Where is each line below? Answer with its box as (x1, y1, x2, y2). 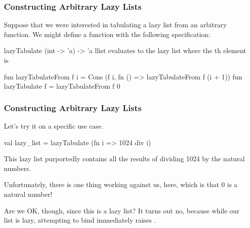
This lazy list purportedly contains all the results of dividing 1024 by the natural (4, 153, 245, 164)
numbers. (4, 163, 31, 173)
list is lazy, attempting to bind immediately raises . (4, 215, 156, 225)
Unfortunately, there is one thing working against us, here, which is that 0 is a (4, 179, 238, 190)
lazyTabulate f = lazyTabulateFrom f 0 (4, 81, 121, 91)
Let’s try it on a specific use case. (4, 121, 104, 131)
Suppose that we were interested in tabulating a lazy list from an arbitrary (4, 19, 227, 30)
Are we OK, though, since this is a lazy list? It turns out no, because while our (4, 205, 240, 215)
